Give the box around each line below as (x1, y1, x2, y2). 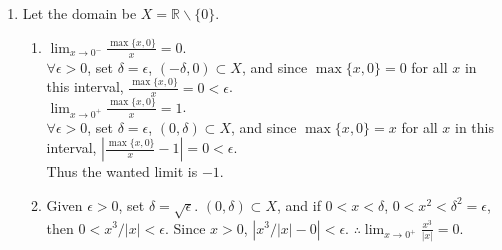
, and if (276, 194, 321, 215)
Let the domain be (22, 3, 137, 23)
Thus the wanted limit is (46, 161, 198, 182)
